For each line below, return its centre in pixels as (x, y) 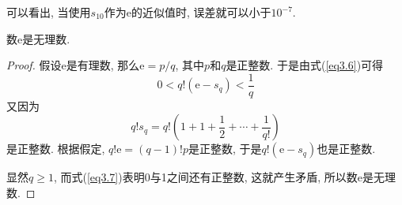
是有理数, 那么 (103, 65)
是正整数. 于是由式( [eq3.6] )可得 (305, 65)
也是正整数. (346, 149)
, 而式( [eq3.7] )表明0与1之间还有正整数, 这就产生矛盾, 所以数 (205, 177)
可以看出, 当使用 (49, 12)
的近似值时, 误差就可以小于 (201, 12)
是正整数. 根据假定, (56, 149)
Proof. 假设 (34, 65)
